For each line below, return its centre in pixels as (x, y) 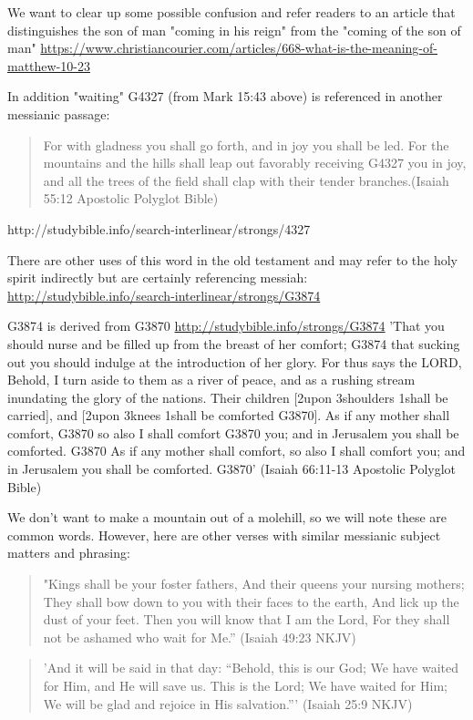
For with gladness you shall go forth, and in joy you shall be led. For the (246, 144)
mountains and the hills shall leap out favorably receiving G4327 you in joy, (255, 163)
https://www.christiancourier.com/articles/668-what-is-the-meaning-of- (239, 48)
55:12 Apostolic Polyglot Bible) (131, 198)
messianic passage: (59, 113)
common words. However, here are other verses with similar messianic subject (224, 535)
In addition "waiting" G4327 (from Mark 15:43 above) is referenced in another (225, 96)
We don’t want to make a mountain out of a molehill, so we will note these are (227, 517)
